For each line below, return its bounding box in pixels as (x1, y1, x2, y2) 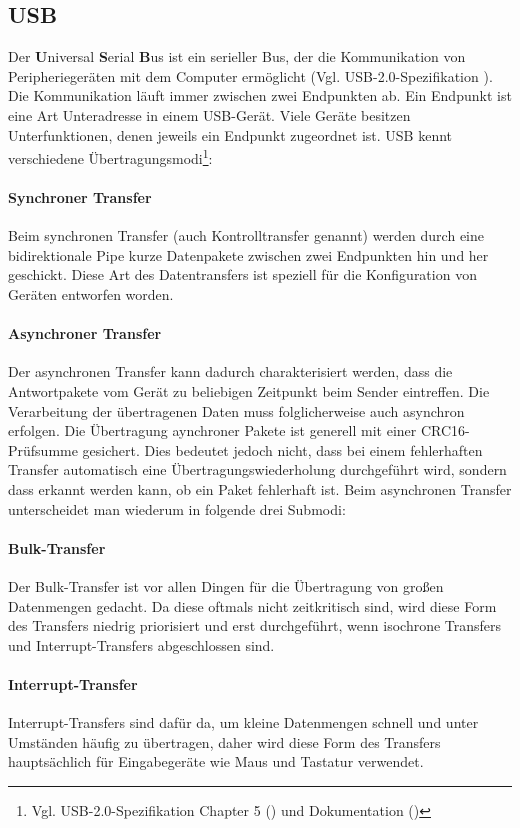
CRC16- (420, 420, 470, 441)
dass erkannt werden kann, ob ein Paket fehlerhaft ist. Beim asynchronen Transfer (8, 478, 512, 499)
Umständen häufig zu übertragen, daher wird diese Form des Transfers (8, 731, 441, 752)
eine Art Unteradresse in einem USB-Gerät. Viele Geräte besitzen (8, 104, 411, 125)
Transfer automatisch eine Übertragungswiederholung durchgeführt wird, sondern (8, 459, 507, 480)
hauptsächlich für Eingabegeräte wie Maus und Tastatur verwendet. (8, 751, 424, 772)
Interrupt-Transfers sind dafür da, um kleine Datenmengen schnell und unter (8, 712, 479, 733)
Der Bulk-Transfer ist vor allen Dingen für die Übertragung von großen (8, 575, 444, 596)
